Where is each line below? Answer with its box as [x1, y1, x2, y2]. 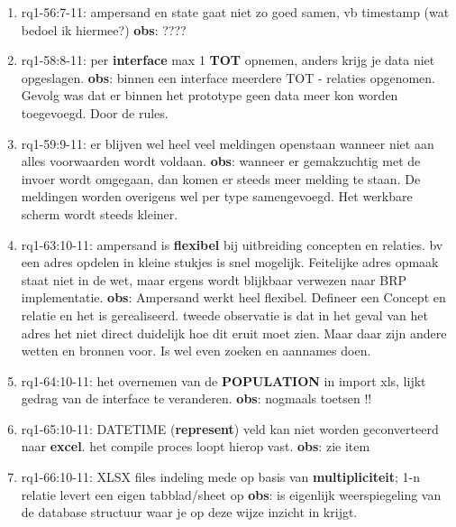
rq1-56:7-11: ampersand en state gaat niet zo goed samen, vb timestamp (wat [21, 3, 450, 21]
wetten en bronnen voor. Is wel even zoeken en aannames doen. [21, 341, 371, 360]
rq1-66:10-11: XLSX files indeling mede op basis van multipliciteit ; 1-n [21, 467, 420, 486]
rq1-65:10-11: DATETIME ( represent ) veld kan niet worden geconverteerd [21, 419, 439, 438]
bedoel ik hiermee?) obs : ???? [21, 20, 187, 39]
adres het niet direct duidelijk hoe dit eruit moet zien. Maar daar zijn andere [21, 323, 447, 342]
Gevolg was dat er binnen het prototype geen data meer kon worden [21, 86, 398, 105]
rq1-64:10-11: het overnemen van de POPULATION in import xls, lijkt [21, 371, 426, 390]
